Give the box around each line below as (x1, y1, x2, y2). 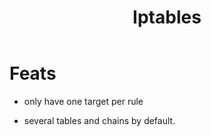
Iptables (132, 6, 202, 29)
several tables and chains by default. (23, 114, 176, 126)
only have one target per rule (23, 95, 144, 107)
